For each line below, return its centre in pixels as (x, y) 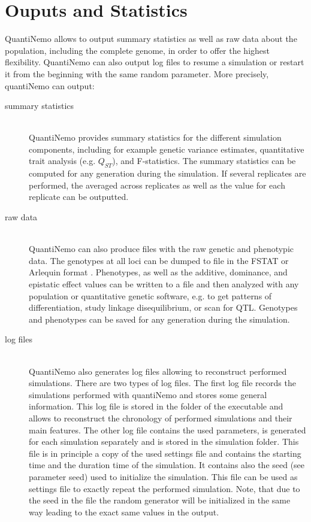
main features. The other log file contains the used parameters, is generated (167, 430)
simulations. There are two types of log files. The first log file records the (162, 383)
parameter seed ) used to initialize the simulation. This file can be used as (163, 476)
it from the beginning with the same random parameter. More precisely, (137, 73)
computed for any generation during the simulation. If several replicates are (167, 173)
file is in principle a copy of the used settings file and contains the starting (165, 453)
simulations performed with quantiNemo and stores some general (148, 394)
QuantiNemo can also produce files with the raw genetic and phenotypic (161, 249)
